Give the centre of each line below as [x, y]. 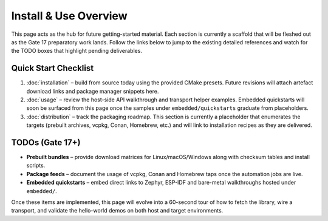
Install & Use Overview [69, 16]
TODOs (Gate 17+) [46, 142]
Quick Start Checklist [53, 68]
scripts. [36, 165]
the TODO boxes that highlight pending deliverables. [77, 51]
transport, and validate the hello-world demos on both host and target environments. [117, 211]
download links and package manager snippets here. [93, 91]
